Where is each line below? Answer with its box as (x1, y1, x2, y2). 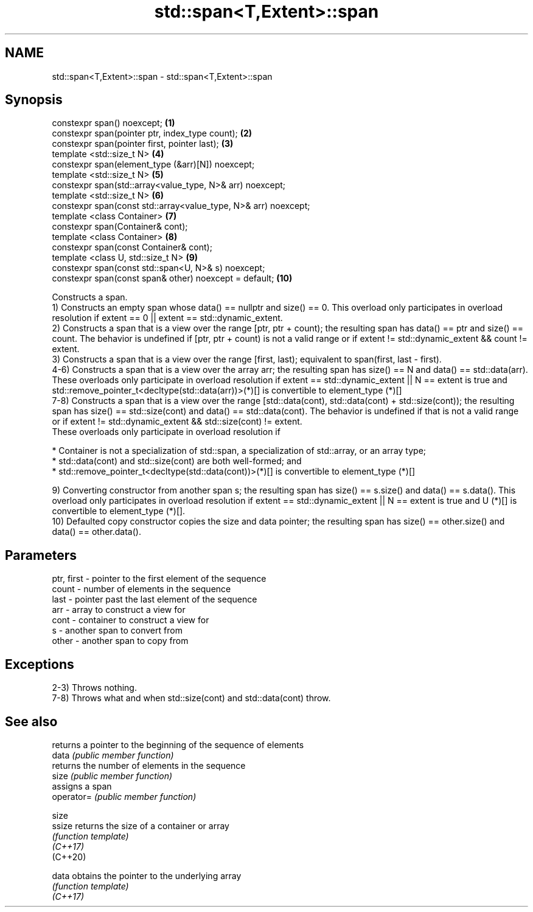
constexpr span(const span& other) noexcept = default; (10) (52, 273, 293, 284)
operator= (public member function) (52, 791, 197, 802)
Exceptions (5, 656, 74, 672)
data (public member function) (52, 749, 174, 760)
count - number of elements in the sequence (52, 584, 231, 595)
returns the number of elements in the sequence (52, 760, 246, 771)
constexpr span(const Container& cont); (52, 242, 212, 253)
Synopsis (5, 92, 63, 108)
